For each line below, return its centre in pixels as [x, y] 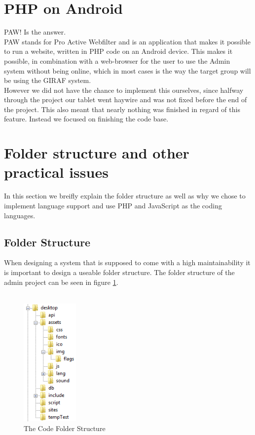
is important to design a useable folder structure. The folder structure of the [119, 272]
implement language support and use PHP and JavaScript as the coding [113, 205]
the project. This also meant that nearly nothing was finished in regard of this [122, 109]
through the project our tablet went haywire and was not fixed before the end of [126, 99]
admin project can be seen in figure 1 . [61, 282]
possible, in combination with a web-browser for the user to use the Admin [117, 60]
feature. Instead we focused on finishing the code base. [86, 119]
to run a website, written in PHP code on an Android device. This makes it [118, 51]
